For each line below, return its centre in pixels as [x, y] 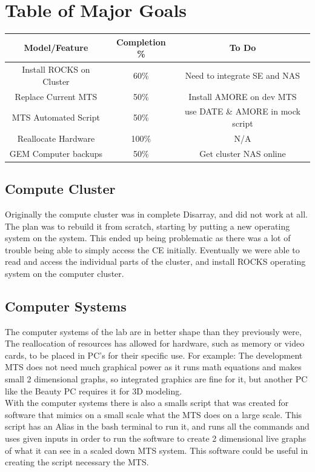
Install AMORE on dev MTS [243, 96]
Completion [141, 42]
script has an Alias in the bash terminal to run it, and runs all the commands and [157, 426]
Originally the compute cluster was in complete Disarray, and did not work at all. [156, 214]
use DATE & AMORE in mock [242, 111]
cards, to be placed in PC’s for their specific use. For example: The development [154, 355]
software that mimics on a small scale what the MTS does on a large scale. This [154, 414]
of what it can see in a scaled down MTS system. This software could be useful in [157, 450]
